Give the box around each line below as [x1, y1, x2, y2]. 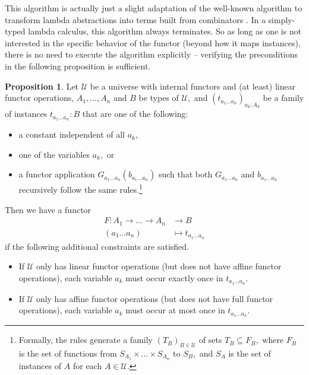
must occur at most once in [125, 304, 225, 316]
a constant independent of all [18, 128, 125, 141]
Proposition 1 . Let [5, 80, 79, 92]
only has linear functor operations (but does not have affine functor [36, 260, 282, 272]
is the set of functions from [18, 347, 117, 359]
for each [72, 359, 102, 371]
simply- [268, 13, 295, 26]
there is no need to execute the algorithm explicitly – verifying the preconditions [5, 48, 298, 61]
